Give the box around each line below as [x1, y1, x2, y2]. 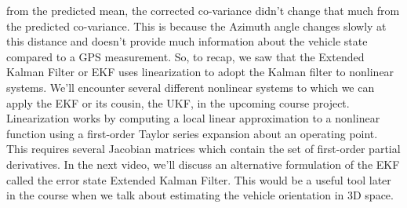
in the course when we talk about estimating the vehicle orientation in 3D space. [6, 187, 394, 203]
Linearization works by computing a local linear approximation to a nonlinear [6, 110, 380, 126]
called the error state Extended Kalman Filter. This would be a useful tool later [6, 171, 391, 188]
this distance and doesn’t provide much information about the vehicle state [6, 33, 368, 49]
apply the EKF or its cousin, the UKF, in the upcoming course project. [6, 94, 350, 111]
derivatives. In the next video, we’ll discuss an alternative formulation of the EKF [6, 155, 400, 172]
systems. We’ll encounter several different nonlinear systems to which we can [6, 78, 375, 95]
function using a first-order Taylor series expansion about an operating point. [6, 125, 378, 141]
